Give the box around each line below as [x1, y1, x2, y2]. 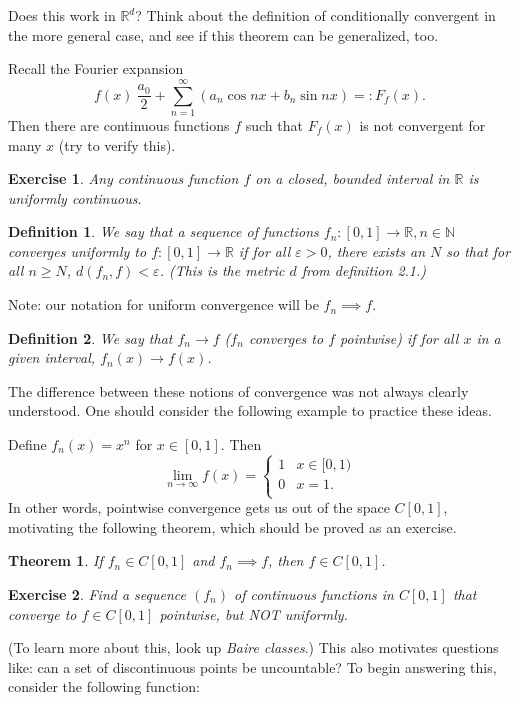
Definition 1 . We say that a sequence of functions [8, 221, 319, 242]
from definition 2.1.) [301, 260, 427, 281]
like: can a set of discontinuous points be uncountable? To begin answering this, [8, 656, 497, 677]
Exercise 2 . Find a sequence [8, 584, 186, 604]
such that [245, 114, 303, 135]
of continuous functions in [234, 584, 394, 604]
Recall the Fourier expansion [8, 58, 184, 79]
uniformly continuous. [8, 187, 142, 208]
